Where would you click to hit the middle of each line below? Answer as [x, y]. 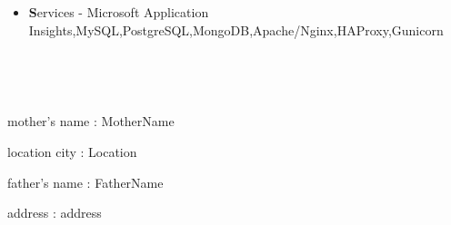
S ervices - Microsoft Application [119, 12]
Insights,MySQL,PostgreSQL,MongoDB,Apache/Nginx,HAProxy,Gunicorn [236, 29]
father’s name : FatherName [85, 182]
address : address [55, 213]
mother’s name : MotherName [91, 121]
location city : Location [72, 151]
